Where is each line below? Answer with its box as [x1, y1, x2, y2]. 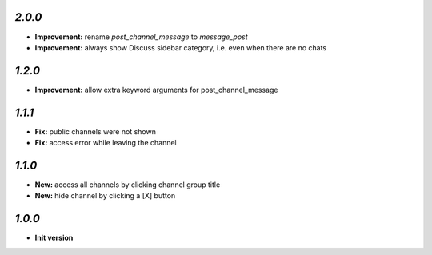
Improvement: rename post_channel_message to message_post [34, 32, 248, 42]
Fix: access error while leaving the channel [34, 138, 177, 148]
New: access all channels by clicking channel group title [34, 180, 221, 189]
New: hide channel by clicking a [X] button [34, 191, 176, 201]
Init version [34, 233, 74, 243]
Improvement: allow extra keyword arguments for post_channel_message [34, 85, 278, 94]
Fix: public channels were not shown [34, 126, 156, 136]
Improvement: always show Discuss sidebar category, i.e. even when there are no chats [34, 42, 327, 52]
